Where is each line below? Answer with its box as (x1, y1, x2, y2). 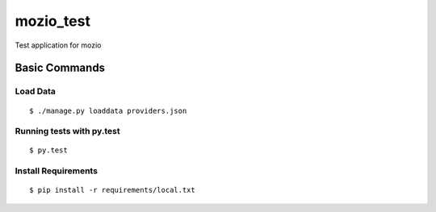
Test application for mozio (15, 40, 102, 50)
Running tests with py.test (15, 126, 120, 137)
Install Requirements (15, 165, 99, 177)
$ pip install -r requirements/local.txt (29, 185, 195, 195)
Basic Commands (15, 61, 105, 75)
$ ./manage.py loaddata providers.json (29, 106, 187, 115)
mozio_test (15, 12, 90, 30)
